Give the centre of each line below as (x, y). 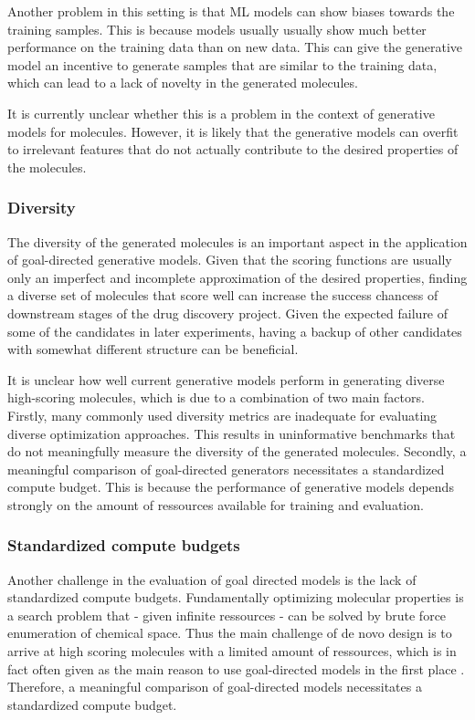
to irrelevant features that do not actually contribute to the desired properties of (233, 149)
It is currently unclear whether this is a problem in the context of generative (221, 113)
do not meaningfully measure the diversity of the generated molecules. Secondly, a (237, 451)
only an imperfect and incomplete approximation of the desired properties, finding (237, 277)
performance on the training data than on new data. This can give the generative (235, 47)
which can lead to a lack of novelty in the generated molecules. (183, 83)
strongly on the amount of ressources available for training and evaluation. (216, 504)
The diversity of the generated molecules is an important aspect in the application (237, 241)
